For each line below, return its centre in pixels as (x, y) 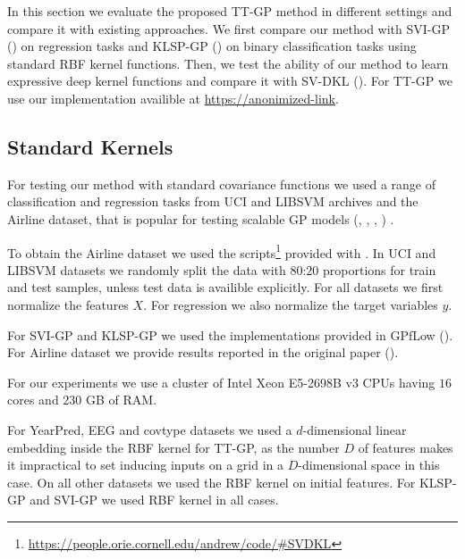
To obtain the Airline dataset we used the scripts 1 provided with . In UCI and (222, 251)
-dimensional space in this (369, 465)
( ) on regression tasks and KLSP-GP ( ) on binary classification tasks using (212, 46)
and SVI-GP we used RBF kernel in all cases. (154, 500)
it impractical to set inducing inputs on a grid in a (146, 465)
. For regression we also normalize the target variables (291, 304)
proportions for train (380, 269)
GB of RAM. (121, 400)
